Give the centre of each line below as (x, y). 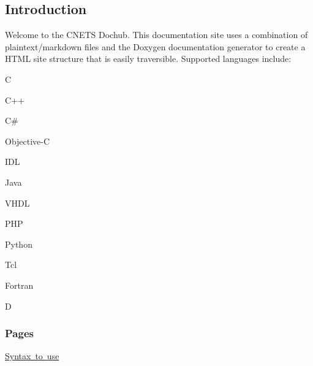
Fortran (19, 285)
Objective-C (28, 141)
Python (19, 244)
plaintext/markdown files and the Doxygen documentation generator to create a (155, 46)
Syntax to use (32, 356)
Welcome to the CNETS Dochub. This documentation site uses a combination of (156, 35)
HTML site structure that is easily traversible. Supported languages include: (148, 59)
